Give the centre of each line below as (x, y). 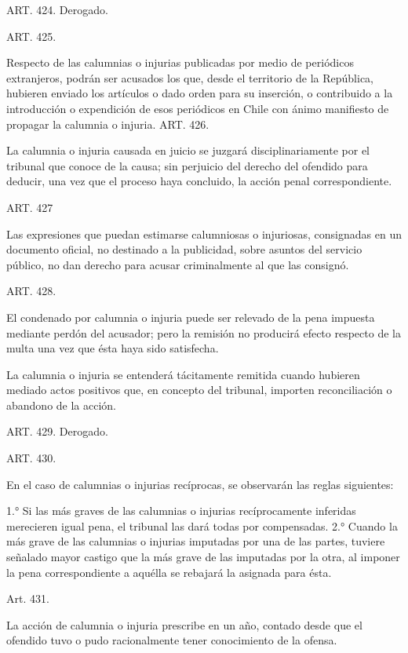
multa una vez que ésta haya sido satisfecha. (113, 348)
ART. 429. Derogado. (57, 431)
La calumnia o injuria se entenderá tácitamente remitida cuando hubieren (183, 374)
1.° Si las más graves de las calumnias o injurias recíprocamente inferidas (181, 511)
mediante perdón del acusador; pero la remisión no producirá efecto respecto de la (204, 332)
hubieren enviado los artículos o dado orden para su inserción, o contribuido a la (200, 93)
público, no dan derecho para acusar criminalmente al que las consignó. (178, 264)
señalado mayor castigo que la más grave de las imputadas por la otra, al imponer (203, 557)
